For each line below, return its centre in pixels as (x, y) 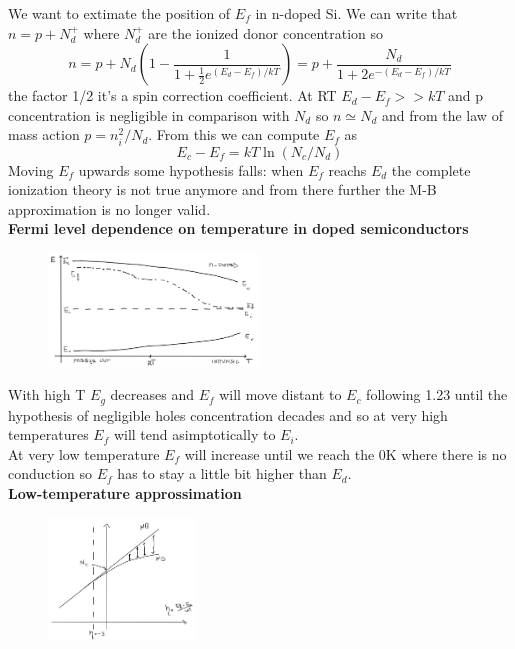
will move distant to (280, 394)
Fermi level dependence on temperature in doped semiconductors (238, 228)
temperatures (48, 434)
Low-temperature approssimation (125, 492)
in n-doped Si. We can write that (356, 13)
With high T (47, 394)
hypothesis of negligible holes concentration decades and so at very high (228, 414)
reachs (347, 169)
